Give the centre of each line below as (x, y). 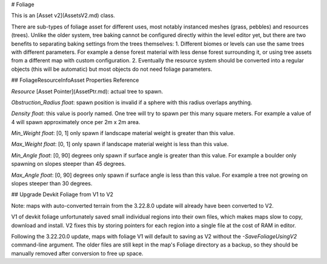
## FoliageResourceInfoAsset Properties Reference (75, 80)
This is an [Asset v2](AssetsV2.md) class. (63, 16)
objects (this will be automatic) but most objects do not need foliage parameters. (112, 69)
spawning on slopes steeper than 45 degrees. (69, 164)
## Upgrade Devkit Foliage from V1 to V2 (62, 194)
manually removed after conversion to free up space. (77, 253)
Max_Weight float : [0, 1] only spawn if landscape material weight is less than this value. (120, 144)
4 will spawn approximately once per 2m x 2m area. (76, 122)
